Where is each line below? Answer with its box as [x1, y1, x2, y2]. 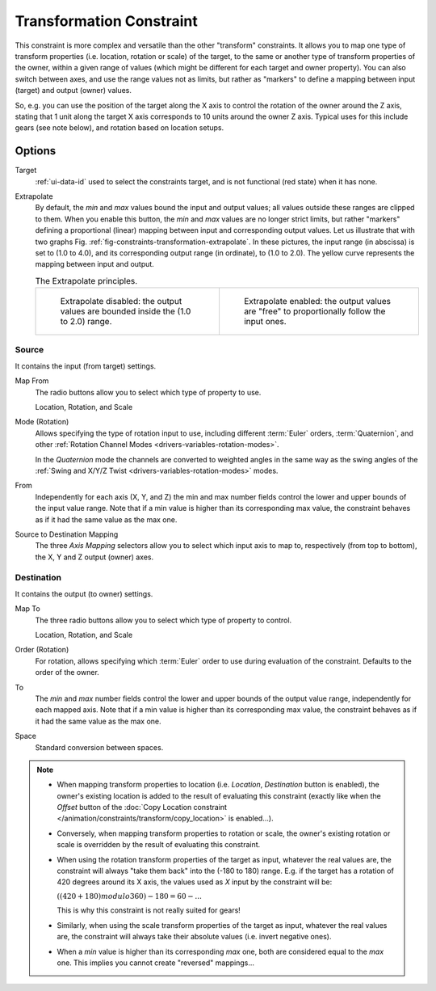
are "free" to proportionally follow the [243, 306, 386, 317]
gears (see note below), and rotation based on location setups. [15, 123, 224, 133]
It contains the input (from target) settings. [15, 361, 157, 371]
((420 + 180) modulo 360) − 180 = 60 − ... [57, 892, 202, 900]
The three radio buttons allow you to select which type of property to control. [35, 615, 292, 625]
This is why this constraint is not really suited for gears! [57, 905, 241, 915]
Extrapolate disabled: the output [60, 296, 182, 307]
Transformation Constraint [15, 12, 198, 30]
